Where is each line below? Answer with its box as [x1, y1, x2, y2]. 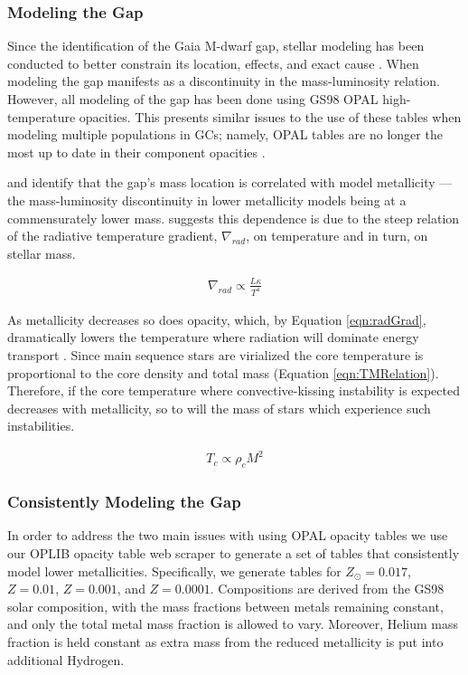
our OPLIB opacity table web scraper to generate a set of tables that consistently [7, 544, 460, 563]
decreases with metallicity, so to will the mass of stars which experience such [7, 398, 431, 417]
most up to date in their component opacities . [7, 142, 266, 161]
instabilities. [7, 416, 75, 435]
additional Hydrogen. [7, 650, 125, 669]
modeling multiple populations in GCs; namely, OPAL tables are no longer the [7, 125, 443, 144]
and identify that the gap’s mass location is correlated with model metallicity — [7, 173, 453, 192]
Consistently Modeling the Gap [7, 490, 241, 513]
